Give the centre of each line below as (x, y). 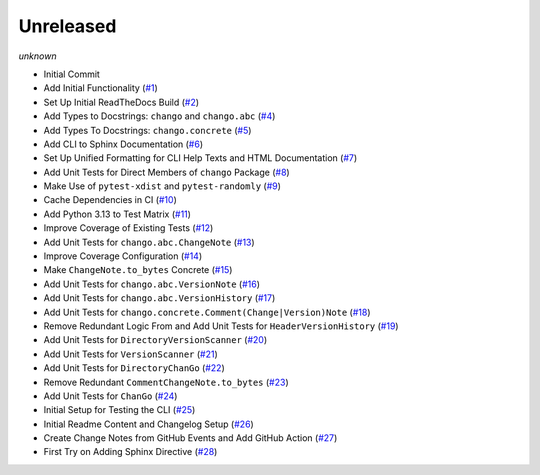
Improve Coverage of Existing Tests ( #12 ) (128, 228)
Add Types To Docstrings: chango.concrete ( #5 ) (147, 130)
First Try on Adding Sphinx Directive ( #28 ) (130, 452)
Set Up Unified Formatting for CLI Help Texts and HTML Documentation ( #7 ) (200, 158)
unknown (37, 56)
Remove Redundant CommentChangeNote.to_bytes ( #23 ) (166, 382)
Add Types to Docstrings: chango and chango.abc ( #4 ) (159, 116)
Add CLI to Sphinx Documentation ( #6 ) (123, 144)
